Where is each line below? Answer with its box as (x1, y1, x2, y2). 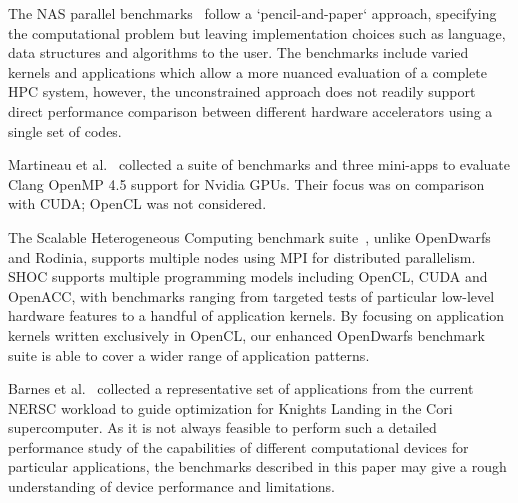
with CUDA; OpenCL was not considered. (8, 193, 267, 214)
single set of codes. (8, 120, 122, 141)
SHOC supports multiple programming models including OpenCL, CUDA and (8, 266, 488, 287)
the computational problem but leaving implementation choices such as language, (8, 22, 506, 43)
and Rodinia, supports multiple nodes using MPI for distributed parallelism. (8, 246, 476, 267)
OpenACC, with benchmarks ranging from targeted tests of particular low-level (8, 285, 495, 306)
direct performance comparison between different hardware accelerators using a (8, 100, 493, 121)
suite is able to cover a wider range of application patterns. (8, 344, 370, 365)
